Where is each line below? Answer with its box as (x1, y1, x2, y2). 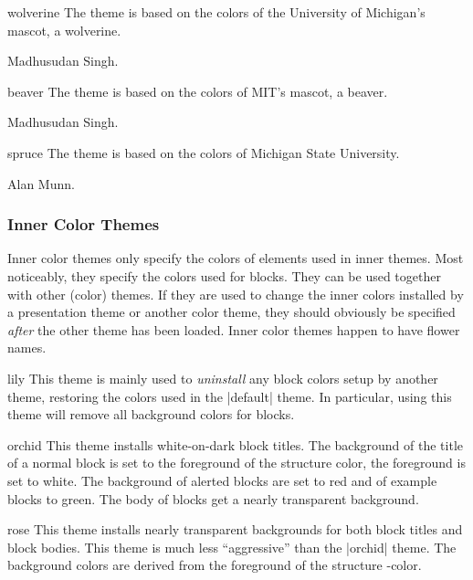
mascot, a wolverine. (7, 20, 121, 39)
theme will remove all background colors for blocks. (7, 405, 295, 424)
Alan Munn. (7, 174, 75, 193)
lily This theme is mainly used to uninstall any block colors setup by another (7, 368, 438, 387)
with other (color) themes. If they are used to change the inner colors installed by (7, 284, 464, 303)
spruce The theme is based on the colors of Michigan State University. (7, 142, 400, 162)
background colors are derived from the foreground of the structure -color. (7, 555, 422, 575)
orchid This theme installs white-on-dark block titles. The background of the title (7, 435, 463, 454)
